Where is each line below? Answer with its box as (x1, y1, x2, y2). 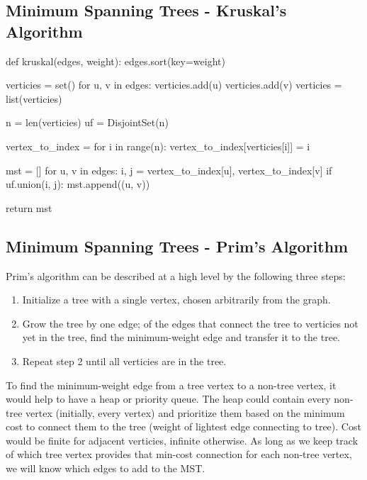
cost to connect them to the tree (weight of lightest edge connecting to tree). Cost (6, 419, 361, 434)
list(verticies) (6, 91, 62, 106)
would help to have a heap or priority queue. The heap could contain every (6, 391, 331, 406)
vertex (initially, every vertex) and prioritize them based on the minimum (26, 405, 345, 420)
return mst (6, 200, 52, 215)
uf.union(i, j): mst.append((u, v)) (6, 177, 150, 191)
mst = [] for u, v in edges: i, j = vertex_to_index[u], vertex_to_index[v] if (6, 162, 332, 177)
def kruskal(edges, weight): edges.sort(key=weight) (6, 53, 225, 68)
